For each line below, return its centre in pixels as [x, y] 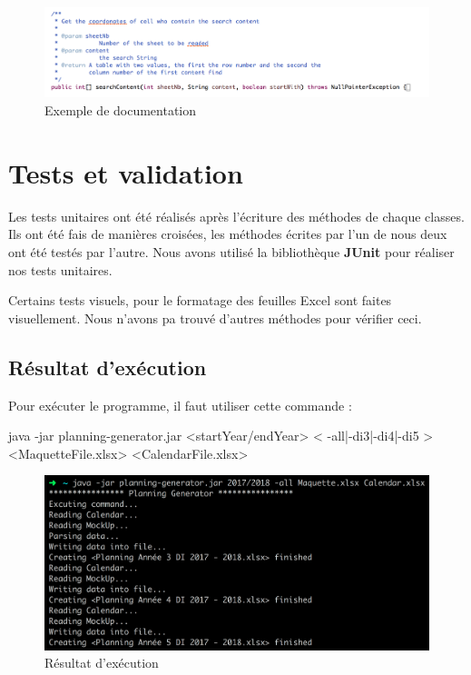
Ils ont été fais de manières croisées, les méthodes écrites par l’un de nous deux [228, 234]
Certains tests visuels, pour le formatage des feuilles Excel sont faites [200, 300]
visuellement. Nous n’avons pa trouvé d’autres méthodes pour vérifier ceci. [215, 318]
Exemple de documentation [121, 110]
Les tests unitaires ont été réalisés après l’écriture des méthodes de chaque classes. [236, 216]
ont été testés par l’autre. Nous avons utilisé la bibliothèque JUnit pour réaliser [231, 251]
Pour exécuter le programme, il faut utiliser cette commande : [180, 405]
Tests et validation [126, 172]
